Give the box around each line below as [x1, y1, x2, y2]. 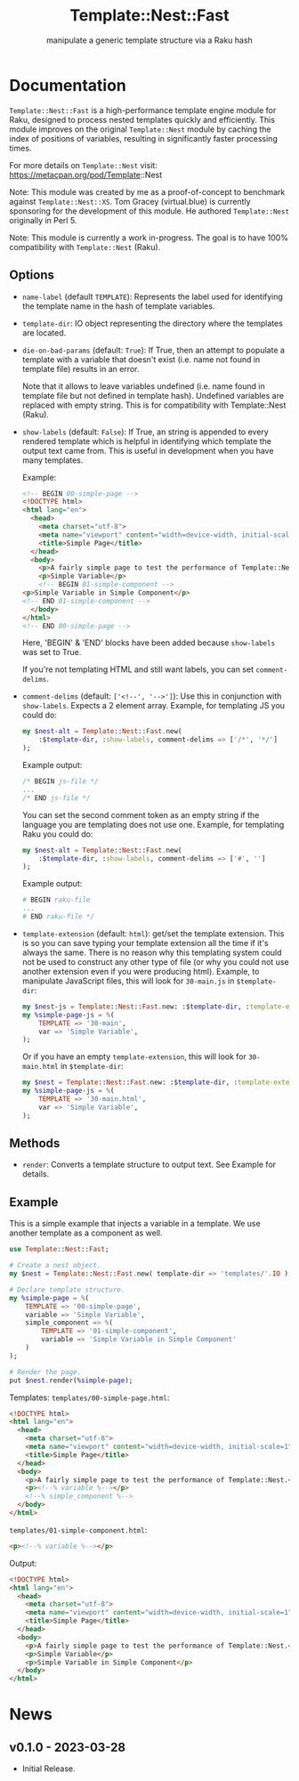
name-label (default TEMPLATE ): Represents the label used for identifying [21, 291, 283, 302]
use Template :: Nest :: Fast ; [9, 1245, 109, 1254]
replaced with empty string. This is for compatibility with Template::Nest [21, 400, 287, 410]
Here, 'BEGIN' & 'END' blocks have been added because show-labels [21, 637, 276, 648]
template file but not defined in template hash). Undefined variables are [21, 390, 285, 401]
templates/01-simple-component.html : [9, 1524, 148, 1535]
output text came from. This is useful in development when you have [21, 445, 274, 456]
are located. [21, 327, 67, 338]
